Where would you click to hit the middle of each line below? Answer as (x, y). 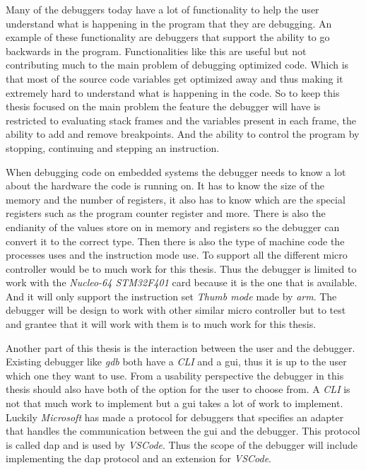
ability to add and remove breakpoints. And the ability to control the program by (183, 134)
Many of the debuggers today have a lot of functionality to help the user (163, 9)
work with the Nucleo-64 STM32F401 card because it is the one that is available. (182, 282)
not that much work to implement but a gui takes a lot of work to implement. (175, 403)
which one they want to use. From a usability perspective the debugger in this (175, 375)
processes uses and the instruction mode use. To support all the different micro (177, 255)
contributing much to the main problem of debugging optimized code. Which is (177, 65)
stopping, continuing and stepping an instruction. (113, 147)
